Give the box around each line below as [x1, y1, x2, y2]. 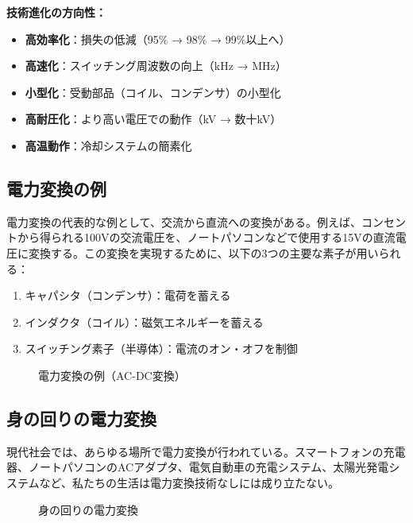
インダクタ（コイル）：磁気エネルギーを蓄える [25, 313, 264, 330]
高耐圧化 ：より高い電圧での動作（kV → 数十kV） [25, 110, 282, 127]
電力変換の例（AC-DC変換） [38, 366, 186, 383]
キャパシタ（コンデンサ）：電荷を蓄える [25, 287, 231, 304]
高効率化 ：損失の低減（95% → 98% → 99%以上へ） [25, 30, 291, 47]
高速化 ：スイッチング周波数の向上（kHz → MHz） [25, 57, 287, 74]
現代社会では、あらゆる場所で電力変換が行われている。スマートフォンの [6, 443, 384, 459]
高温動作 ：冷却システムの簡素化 [25, 137, 192, 153]
